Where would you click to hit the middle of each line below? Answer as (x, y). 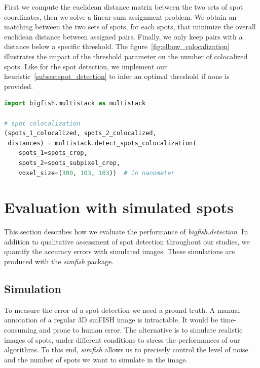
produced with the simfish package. (59, 261)
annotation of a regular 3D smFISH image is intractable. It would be (111, 320)
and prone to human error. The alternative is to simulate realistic (141, 329)
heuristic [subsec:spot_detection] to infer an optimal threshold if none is (117, 76)
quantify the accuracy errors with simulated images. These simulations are (120, 251)
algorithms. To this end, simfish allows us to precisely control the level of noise (126, 350)
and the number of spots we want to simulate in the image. (96, 359)
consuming (21, 329)
